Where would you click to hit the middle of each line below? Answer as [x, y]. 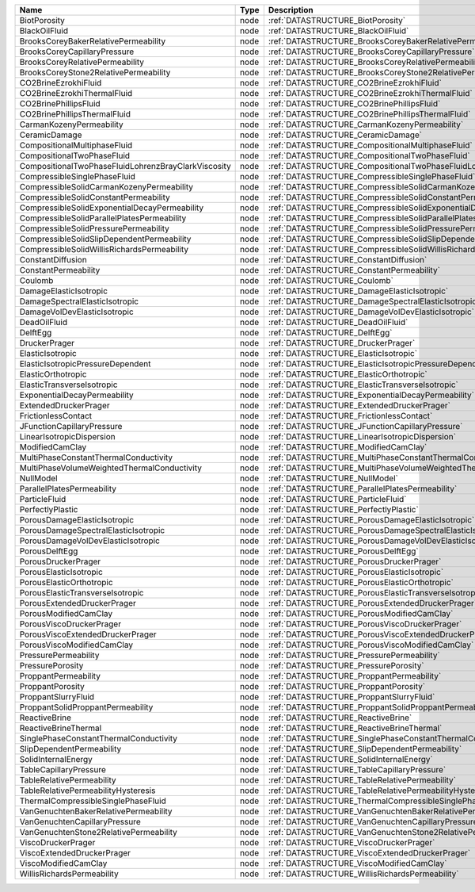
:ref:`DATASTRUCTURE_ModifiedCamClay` [348, 447]
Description [291, 10]
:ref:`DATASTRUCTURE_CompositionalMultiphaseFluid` [370, 145]
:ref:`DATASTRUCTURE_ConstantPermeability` [354, 270]
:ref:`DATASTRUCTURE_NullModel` [333, 478]
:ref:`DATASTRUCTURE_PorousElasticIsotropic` [356, 572]
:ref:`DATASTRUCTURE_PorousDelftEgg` [343, 551]
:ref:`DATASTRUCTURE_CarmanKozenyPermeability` [366, 124]
